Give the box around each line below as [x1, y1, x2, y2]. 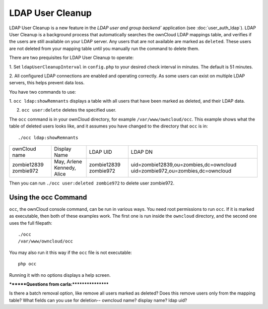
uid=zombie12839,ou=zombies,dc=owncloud [131, 161, 237, 168]
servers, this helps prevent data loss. [9, 80, 85, 86]
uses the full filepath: [9, 220, 52, 226]
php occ [18, 261, 37, 267]
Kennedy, [54, 164, 76, 171]
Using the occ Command [9, 193, 87, 201]
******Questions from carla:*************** [9, 281, 109, 287]
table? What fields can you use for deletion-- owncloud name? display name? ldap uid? [9, 297, 187, 303]
